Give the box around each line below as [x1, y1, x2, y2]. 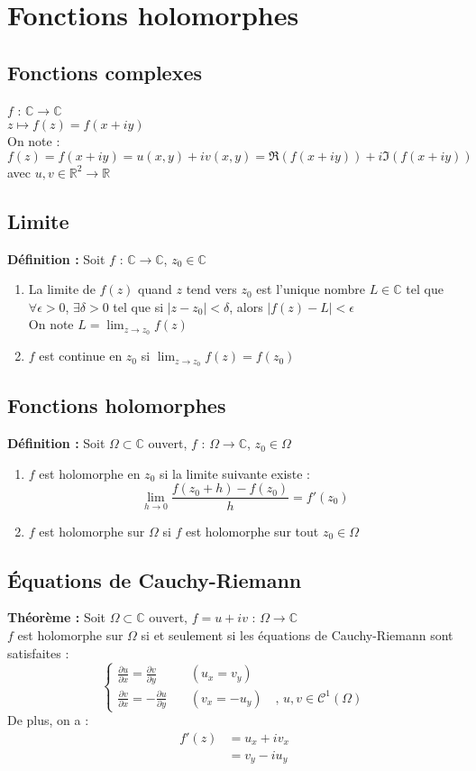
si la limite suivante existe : [159, 464, 311, 482]
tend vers [186, 280, 237, 298]
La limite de [28, 280, 96, 298]
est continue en [39, 346, 123, 365]
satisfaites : [7, 643, 69, 662]
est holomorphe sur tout [185, 521, 319, 540]
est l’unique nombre [256, 280, 365, 298]
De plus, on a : [7, 711, 89, 730]
